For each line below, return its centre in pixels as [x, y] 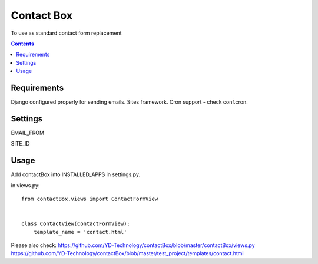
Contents [23, 44]
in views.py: [25, 185]
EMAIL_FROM [27, 133]
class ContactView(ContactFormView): [76, 224]
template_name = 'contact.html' [80, 232]
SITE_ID [20, 144]
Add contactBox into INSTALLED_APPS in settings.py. [76, 174]
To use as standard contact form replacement [66, 33]
